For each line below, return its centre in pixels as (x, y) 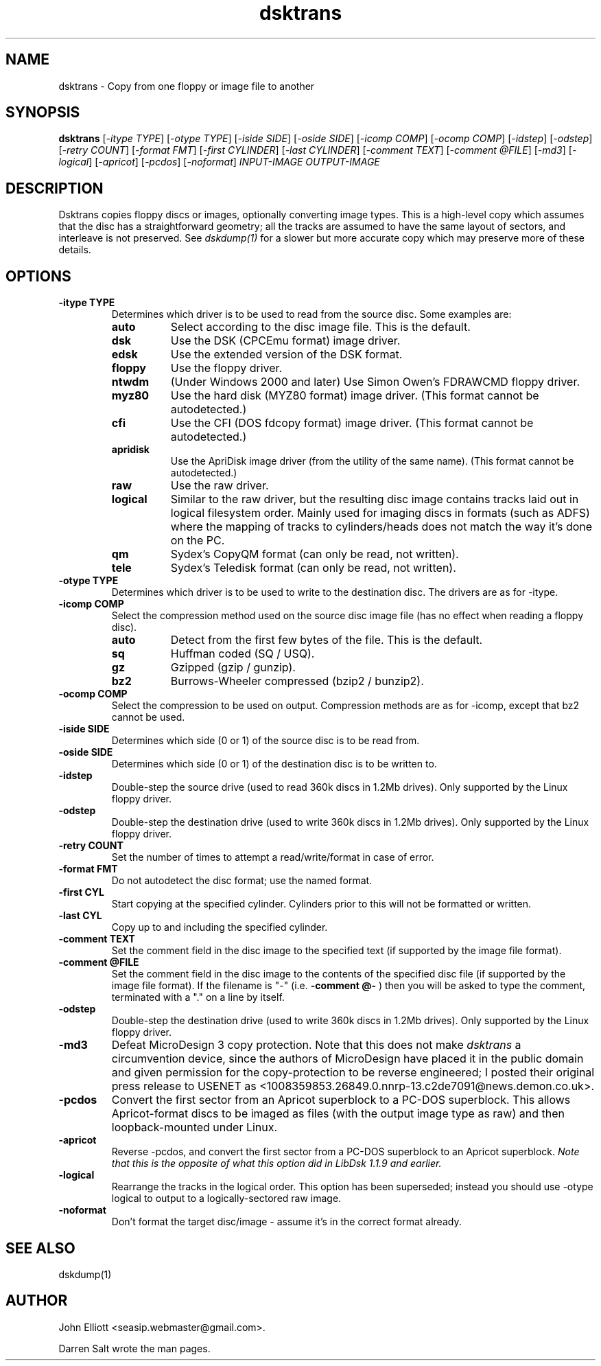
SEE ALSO (40, 1248)
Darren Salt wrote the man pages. (134, 1348)
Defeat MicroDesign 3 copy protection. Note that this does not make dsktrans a (316, 1045)
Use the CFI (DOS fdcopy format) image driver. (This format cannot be (352, 423)
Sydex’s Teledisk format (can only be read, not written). (313, 568)
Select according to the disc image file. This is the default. (320, 327)
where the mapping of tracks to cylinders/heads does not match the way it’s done (381, 527)
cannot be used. (148, 717)
